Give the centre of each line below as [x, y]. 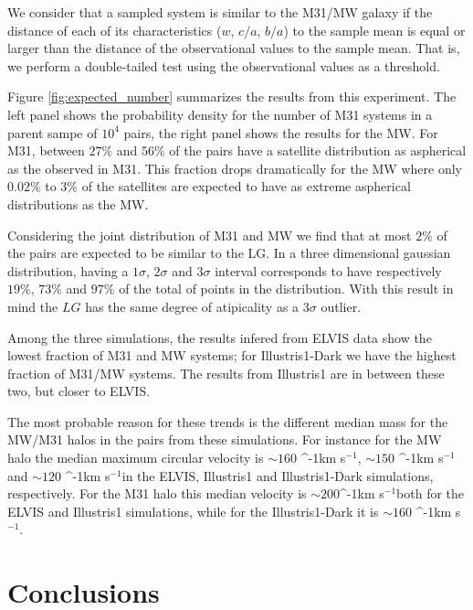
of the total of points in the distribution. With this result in [286, 289]
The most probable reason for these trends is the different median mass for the [228, 421]
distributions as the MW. [78, 203]
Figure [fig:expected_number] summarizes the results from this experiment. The [232, 96]
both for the [431, 493]
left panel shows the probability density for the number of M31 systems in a [220, 114]
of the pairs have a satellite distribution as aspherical [318, 150]
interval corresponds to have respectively [328, 270]
